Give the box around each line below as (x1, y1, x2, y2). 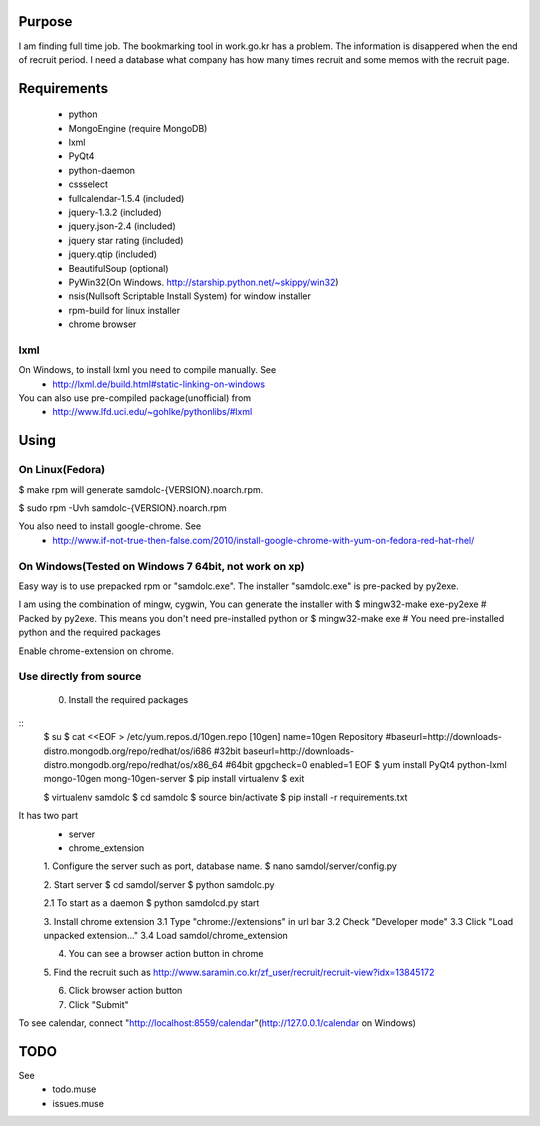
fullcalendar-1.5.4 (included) (68, 192, 185, 204)
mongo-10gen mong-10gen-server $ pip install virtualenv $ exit (43, 773, 305, 785)
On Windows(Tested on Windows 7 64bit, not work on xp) (18, 559, 305, 573)
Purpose (18, 13, 73, 30)
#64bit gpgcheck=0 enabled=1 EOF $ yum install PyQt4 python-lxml (225, 759, 507, 771)
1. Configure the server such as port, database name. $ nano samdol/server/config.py (43, 860, 397, 872)
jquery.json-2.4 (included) (68, 220, 176, 232)
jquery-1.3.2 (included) (68, 206, 162, 219)
